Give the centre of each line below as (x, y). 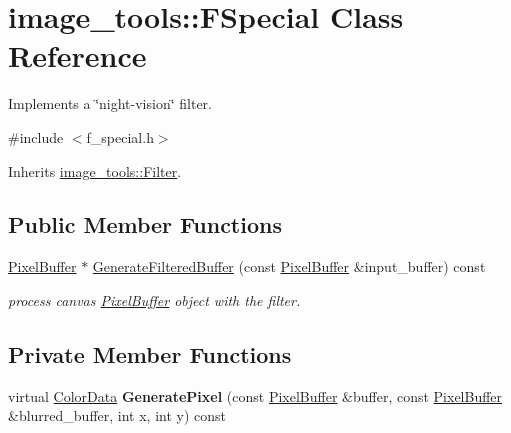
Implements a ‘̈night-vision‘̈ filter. (110, 103)
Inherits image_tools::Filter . (95, 170)
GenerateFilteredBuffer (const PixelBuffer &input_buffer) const (289, 266)
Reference (77, 55)
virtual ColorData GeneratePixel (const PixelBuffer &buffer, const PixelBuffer (255, 395)
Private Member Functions (150, 353)
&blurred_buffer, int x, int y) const (117, 415)
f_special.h (120, 136)
